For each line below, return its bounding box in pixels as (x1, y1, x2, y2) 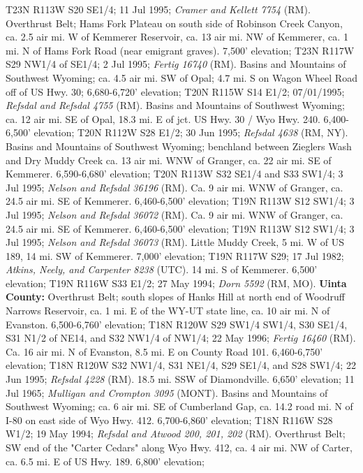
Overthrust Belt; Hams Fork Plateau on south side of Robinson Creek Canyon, (6, 15, 343, 30)
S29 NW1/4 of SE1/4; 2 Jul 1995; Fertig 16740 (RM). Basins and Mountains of (6, 57, 346, 71)
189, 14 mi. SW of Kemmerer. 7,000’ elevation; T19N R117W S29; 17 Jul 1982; (6, 248, 344, 263)
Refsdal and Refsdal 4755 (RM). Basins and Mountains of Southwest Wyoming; (6, 98, 345, 112)
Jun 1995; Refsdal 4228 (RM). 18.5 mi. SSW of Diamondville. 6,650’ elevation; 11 (6, 372, 355, 386)
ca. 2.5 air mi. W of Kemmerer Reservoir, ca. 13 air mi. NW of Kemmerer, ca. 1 (6, 29, 348, 44)
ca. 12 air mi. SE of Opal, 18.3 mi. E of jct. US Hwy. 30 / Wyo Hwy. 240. (6, 111, 320, 126)
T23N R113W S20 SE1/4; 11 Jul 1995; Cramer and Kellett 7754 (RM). (6, 2, 311, 16)
